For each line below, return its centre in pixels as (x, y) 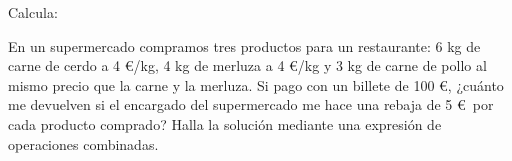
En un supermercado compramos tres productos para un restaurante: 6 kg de (244, 45)
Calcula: (33, 12)
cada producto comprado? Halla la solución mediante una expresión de (225, 123)
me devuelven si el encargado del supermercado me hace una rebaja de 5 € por (251, 104)
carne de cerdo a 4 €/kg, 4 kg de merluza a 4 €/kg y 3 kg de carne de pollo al (247, 65)
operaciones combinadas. (83, 143)
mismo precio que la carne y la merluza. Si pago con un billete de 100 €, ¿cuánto (256, 84)
